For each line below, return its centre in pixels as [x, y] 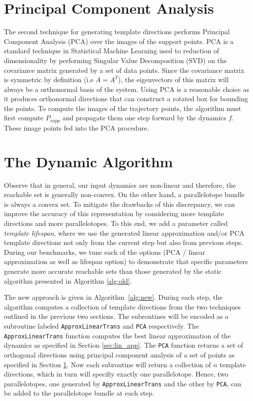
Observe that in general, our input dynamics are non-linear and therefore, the [120, 185]
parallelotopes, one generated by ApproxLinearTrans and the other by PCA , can [123, 383]
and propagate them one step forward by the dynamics [145, 118]
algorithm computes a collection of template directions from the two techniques [122, 306]
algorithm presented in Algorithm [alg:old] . [68, 280]
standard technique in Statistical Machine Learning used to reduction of [112, 51]
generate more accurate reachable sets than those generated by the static [113, 271]
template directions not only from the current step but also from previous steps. [124, 242]
